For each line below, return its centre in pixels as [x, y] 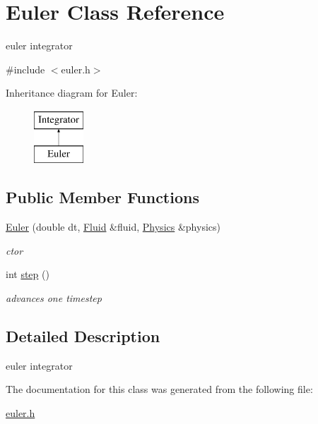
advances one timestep [54, 298]
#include [25, 69]
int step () [28, 274]
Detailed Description [83, 336]
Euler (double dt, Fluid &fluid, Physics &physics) [113, 227]
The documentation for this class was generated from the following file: [159, 389]
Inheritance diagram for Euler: [72, 93]
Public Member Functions [102, 197]
